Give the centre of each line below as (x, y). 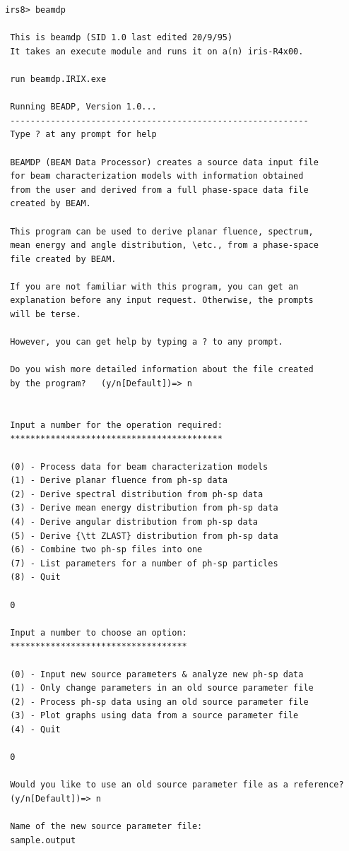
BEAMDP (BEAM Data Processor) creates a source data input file (164, 162)
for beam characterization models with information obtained (157, 176)
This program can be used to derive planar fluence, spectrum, (162, 231)
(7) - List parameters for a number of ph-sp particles (144, 563)
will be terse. (46, 315)
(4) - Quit (35, 729)
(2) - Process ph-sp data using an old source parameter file (159, 702)
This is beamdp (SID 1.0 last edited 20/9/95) (122, 38)
